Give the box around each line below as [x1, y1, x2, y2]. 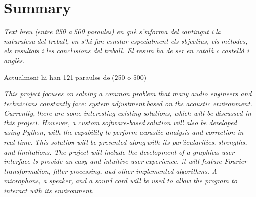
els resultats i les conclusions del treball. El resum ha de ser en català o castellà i [4, 45, 249, 56]
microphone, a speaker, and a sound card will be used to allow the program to [4, 175, 237, 186]
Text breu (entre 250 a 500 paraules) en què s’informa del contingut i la [4, 26, 221, 37]
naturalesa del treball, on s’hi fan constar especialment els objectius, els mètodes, [4, 36, 248, 46]
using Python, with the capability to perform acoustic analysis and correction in [4, 127, 244, 137]
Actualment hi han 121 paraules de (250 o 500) [4, 72, 146, 82]
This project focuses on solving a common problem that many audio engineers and [4, 88, 252, 99]
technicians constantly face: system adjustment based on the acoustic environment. [4, 98, 252, 108]
